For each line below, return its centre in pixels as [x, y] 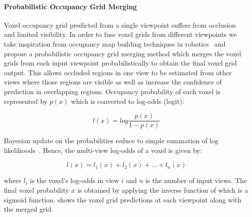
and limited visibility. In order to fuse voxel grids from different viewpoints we [120, 34]
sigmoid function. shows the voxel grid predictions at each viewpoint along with [123, 199]
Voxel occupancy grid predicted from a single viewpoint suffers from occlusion [120, 25]
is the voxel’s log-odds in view [74, 180]
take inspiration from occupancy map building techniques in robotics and [115, 43]
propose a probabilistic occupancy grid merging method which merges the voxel [123, 53]
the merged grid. [29, 209]
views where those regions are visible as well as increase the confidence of [113, 82]
